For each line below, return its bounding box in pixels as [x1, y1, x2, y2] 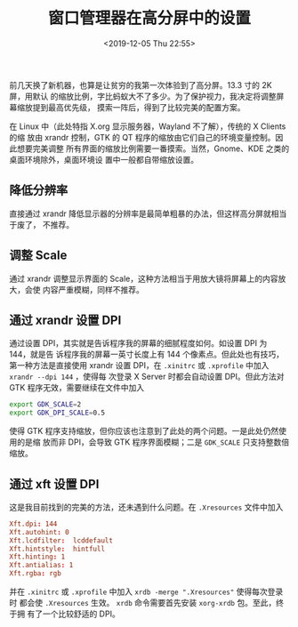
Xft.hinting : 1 [9, 552, 66, 561]
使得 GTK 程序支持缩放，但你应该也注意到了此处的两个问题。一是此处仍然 [9, 426, 279, 437]
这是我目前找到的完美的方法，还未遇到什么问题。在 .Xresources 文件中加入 [9, 502, 284, 512]
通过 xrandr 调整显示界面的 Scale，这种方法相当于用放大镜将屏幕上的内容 [9, 273, 278, 284]
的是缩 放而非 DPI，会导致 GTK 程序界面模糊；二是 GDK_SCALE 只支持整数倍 [16, 437, 290, 447]
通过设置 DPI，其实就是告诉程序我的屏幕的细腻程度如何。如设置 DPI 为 [9, 338, 268, 349]
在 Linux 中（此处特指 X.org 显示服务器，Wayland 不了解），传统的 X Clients [9, 121, 286, 132]
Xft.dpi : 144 [9, 519, 58, 528]
